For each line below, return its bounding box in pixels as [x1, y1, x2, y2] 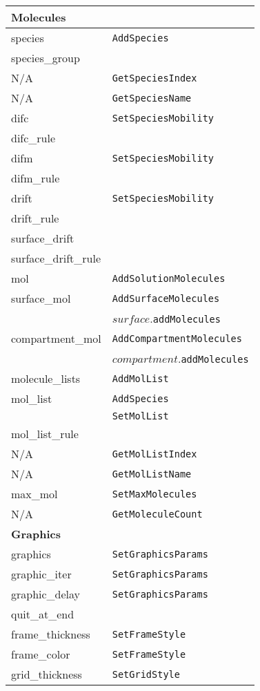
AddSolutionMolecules [112, 272, 226, 284]
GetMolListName [112, 468, 192, 480]
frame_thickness [11, 626, 90, 642]
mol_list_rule [11, 426, 79, 442]
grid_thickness [11, 666, 82, 682]
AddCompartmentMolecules [112, 332, 242, 344]
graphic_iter [11, 566, 72, 582]
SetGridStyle [112, 668, 180, 680]
